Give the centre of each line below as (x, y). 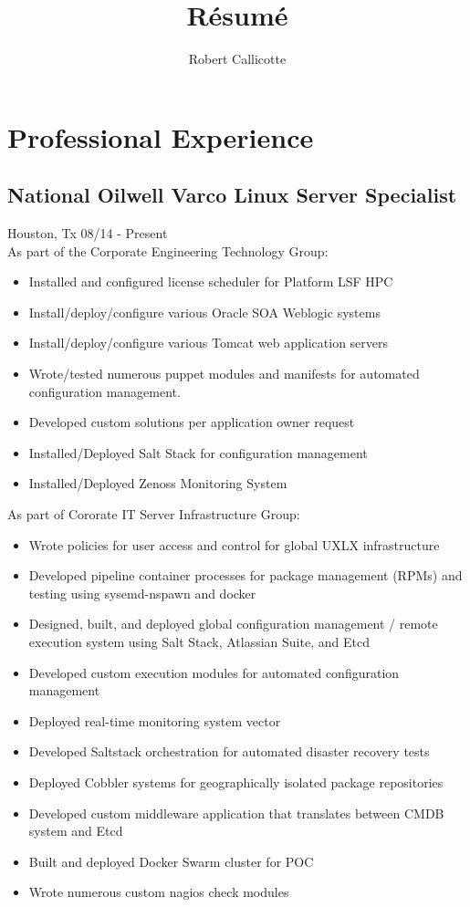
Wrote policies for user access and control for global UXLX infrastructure (234, 544)
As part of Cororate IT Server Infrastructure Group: (154, 514)
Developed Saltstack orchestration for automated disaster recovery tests (229, 751)
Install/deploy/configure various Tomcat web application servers (209, 343)
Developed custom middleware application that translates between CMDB (236, 813)
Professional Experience (161, 136)
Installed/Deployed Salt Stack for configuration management (198, 452)
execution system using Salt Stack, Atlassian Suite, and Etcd (199, 642)
